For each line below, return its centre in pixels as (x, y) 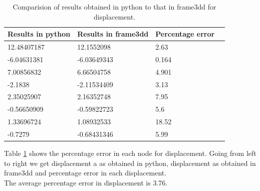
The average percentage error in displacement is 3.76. (86, 182)
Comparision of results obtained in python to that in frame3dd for (114, 7)
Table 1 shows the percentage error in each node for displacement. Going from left (130, 153)
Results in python (39, 34)
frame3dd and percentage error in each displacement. (85, 173)
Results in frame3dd (113, 34)
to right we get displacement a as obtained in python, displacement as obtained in (130, 163)
